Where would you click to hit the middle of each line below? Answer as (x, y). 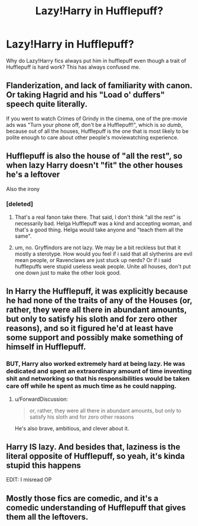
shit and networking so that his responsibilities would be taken (98, 379)
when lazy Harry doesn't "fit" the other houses (95, 165)
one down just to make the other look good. (68, 272)
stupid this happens (43, 465)
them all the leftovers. (47, 517)
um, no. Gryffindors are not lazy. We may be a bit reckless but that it (98, 247)
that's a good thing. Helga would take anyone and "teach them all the (99, 229)
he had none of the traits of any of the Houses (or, (99, 301)
